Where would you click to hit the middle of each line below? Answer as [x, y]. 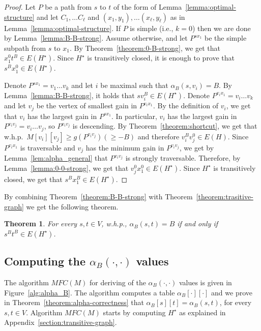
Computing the [45, 261]
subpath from [25, 48]
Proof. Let [20, 7]
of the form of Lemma [148, 7]
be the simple [226, 38]
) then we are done [221, 28]
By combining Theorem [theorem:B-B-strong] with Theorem [98, 196]
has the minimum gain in [125, 147]
